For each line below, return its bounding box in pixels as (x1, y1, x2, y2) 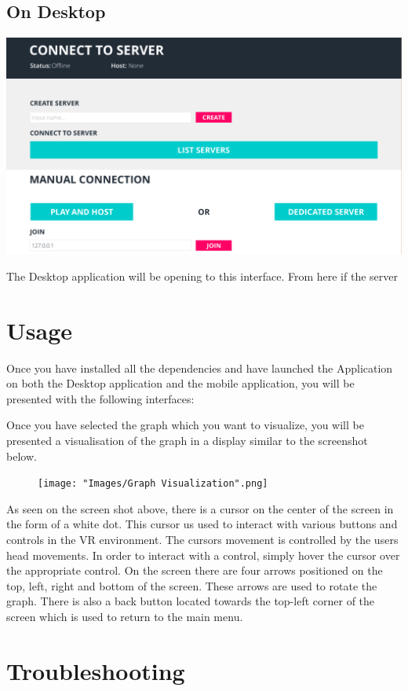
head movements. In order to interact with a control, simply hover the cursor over (6, 546, 400, 563)
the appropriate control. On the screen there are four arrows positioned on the (6, 562, 383, 579)
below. (6, 447, 37, 464)
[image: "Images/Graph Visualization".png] (38, 478, 268, 490)
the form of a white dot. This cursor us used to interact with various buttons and (6, 516, 398, 532)
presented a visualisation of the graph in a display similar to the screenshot (6, 432, 368, 448)
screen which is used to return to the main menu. (6, 608, 243, 624)
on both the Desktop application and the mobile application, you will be (6, 375, 355, 391)
